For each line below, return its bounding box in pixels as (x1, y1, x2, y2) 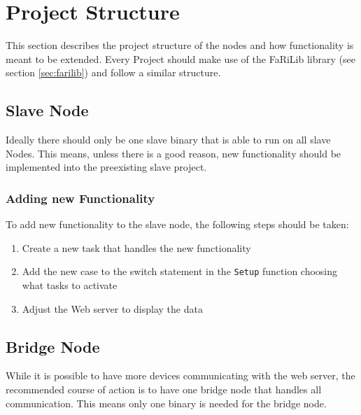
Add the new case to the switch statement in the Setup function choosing (22, 264, 338, 279)
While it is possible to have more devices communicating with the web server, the (6, 368, 355, 383)
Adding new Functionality (6, 189, 155, 206)
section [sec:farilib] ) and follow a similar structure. (6, 65, 221, 80)
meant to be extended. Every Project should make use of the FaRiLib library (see (6, 51, 355, 66)
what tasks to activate (22, 277, 118, 292)
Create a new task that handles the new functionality (22, 240, 251, 255)
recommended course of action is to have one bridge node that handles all (6, 381, 322, 396)
